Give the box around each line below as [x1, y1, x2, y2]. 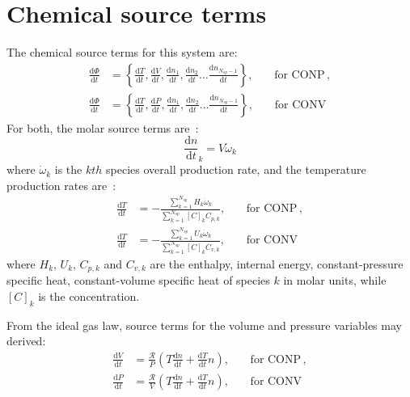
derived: [6, 332, 46, 349]
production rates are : [6, 176, 116, 193]
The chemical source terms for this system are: [6, 44, 238, 61]
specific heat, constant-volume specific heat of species [6, 272, 270, 289]
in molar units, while [283, 272, 387, 289]
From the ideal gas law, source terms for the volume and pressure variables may [6, 316, 402, 333]
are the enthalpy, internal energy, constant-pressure [150, 255, 404, 272]
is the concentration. [38, 287, 140, 304]
